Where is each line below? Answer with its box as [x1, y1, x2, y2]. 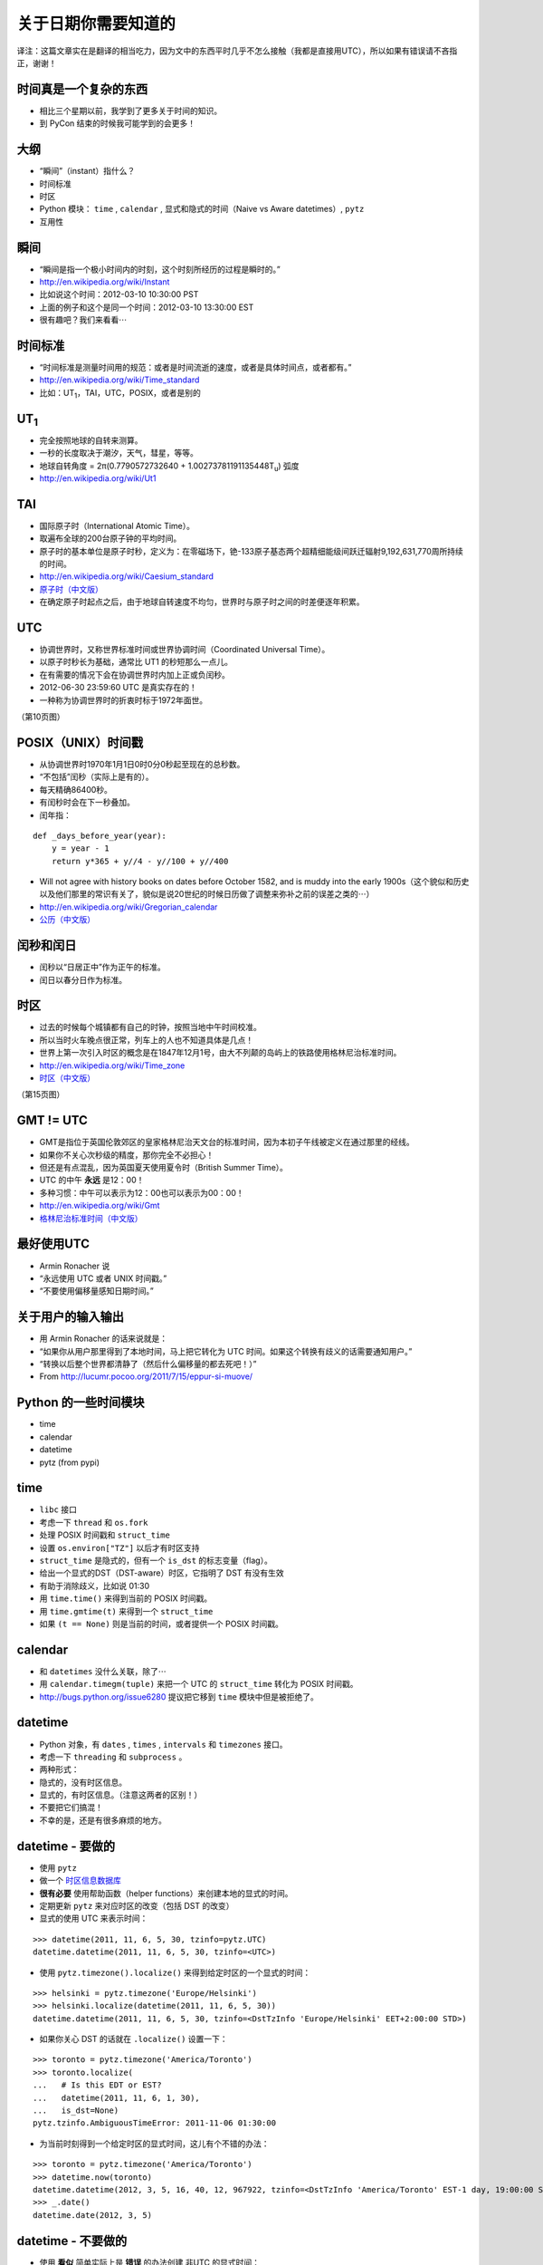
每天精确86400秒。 [39, 784, 113, 795]
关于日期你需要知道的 [16, 14, 176, 34]
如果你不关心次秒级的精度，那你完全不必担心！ [39, 1149, 214, 1160]
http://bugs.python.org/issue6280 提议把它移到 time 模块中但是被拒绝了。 [39, 1691, 319, 1702]
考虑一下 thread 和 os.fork [39, 1517, 148, 1528]
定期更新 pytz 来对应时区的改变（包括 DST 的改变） [39, 1900, 234, 1911]
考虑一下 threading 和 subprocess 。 [39, 1751, 187, 1762]
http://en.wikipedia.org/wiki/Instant [39, 276, 170, 287]
